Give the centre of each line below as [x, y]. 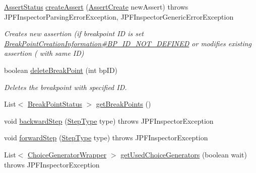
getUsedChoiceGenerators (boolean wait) [184, 154]
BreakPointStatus [55, 104]
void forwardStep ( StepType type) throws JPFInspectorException [106, 138]
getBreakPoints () [123, 104]
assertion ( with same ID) [44, 53]
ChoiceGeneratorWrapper [67, 154]
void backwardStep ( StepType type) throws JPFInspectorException [109, 120]
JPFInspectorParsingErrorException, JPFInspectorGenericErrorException [119, 16]
